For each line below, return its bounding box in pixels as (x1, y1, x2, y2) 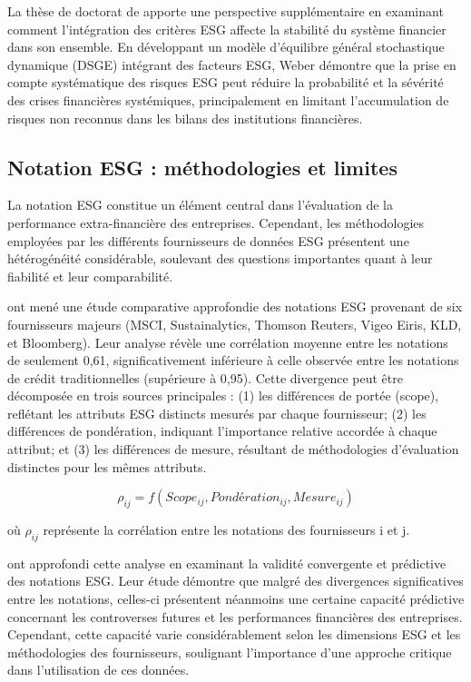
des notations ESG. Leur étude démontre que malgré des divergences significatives (7, 571, 464, 590)
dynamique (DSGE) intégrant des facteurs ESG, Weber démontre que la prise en (7, 54, 456, 74)
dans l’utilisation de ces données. (7, 660, 190, 679)
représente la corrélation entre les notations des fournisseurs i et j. (43, 520, 410, 539)
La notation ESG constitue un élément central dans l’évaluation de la (7, 195, 393, 214)
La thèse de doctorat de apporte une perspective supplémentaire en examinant (7, 2, 444, 20)
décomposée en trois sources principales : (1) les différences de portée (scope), (7, 386, 439, 405)
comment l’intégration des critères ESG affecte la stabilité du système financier (7, 19, 446, 38)
